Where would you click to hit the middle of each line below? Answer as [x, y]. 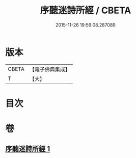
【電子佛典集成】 [50, 69]
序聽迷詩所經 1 [28, 149]
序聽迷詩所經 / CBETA [86, 10]
